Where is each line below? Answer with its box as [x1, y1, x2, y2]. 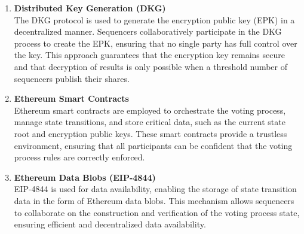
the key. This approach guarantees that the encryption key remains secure [14, 48, 285, 61]
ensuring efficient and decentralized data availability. [14, 218, 206, 230]
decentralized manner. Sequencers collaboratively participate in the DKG [14, 25, 282, 38]
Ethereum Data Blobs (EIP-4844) [14, 171, 156, 183]
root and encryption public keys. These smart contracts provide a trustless [14, 127, 287, 139]
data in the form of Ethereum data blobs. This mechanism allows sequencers [14, 194, 294, 206]
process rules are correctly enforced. [14, 151, 145, 163]
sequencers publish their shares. [14, 72, 130, 84]
